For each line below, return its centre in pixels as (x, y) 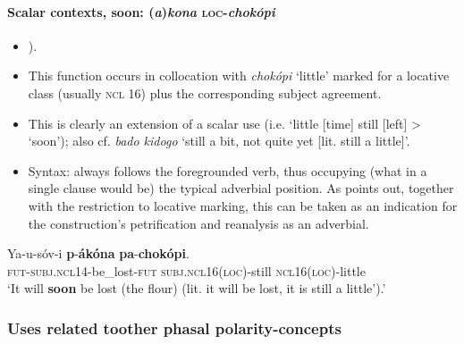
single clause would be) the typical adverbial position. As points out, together (241, 188)
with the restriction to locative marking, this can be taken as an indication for (243, 205)
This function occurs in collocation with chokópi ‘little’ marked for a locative (239, 76)
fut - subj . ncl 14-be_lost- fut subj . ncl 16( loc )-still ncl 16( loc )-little (186, 270)
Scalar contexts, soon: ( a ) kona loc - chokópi (141, 11)
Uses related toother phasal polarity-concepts (174, 327)
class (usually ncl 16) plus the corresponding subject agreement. (205, 92)
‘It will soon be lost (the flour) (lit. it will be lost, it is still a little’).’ (197, 288)
